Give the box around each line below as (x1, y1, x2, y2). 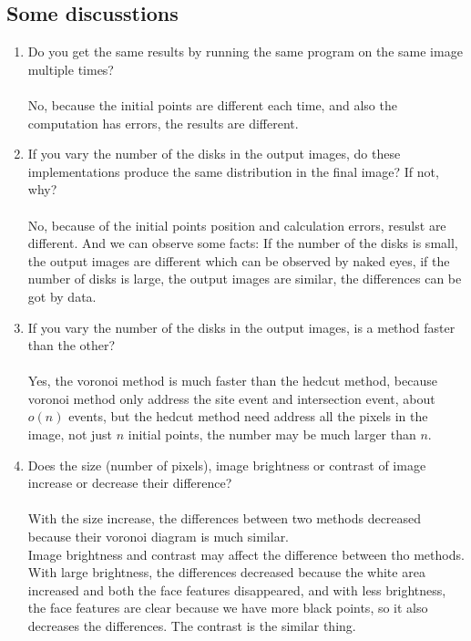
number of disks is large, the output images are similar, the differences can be (27, 269, 462, 288)
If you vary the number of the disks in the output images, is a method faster (27, 317, 456, 336)
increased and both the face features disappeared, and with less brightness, (27, 580, 446, 599)
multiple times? (27, 59, 114, 78)
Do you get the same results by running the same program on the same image (27, 42, 463, 61)
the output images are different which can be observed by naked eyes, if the (27, 251, 450, 270)
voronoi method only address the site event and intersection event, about (27, 388, 435, 408)
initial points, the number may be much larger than (128, 425, 416, 444)
